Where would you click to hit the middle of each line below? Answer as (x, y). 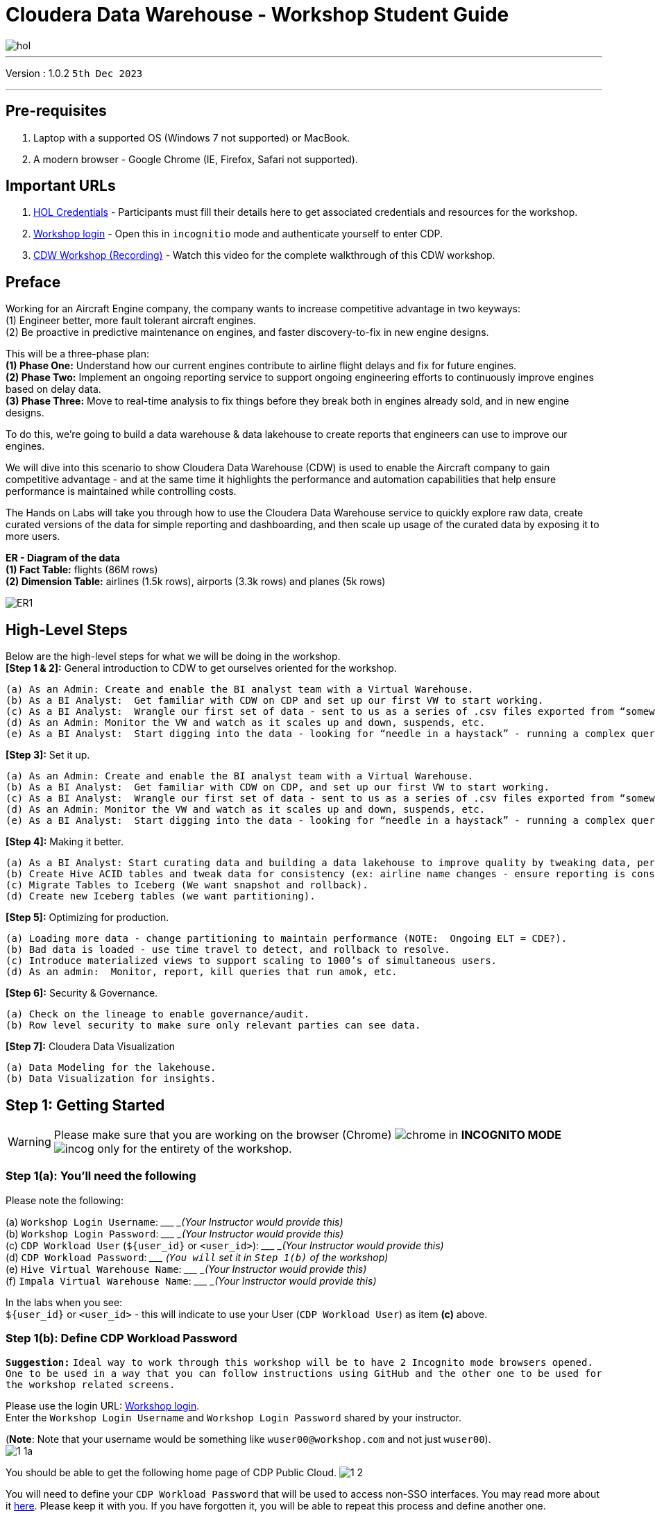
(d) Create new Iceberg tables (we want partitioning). (161, 896)
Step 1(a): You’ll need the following (101, 1176)
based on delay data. (53, 389)
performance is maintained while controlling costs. (121, 491)
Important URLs (61, 186)
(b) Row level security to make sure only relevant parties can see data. (213, 1025)
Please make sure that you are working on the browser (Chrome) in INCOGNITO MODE (308, 1134)
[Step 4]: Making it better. (65, 842)
